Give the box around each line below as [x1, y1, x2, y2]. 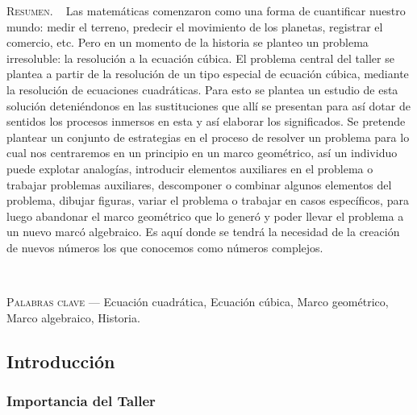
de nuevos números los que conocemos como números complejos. [6, 239, 323, 255]
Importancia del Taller [6, 390, 156, 410]
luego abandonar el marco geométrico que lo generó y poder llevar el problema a [6, 207, 404, 224]
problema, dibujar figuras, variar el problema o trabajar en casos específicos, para [6, 192, 409, 209]
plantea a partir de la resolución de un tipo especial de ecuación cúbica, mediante [6, 65, 409, 82]
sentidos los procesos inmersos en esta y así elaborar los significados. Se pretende [6, 113, 406, 130]
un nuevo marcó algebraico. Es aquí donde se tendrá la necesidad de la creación [6, 223, 400, 240]
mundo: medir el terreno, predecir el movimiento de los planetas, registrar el [6, 18, 383, 35]
